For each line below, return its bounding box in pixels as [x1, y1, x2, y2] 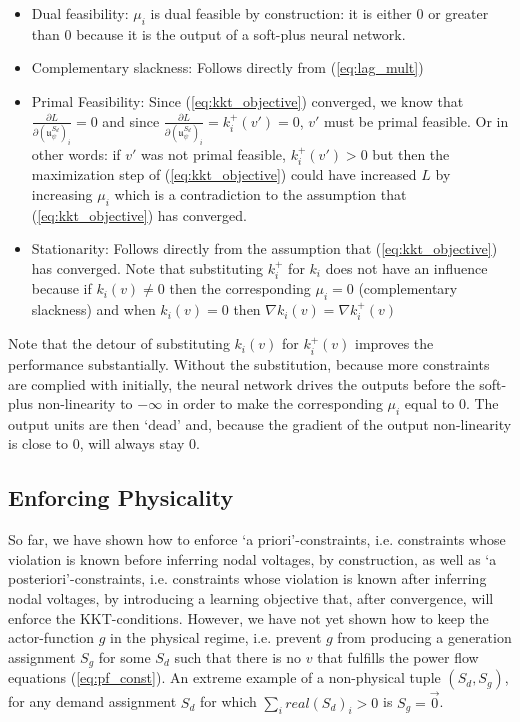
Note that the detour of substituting [8, 333, 230, 354]
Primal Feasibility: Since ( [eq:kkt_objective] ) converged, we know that [31, 90, 464, 111]
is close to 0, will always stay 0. [8, 433, 200, 454]
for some [98, 646, 151, 667]
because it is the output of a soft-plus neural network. [76, 23, 406, 44]
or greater [428, 3, 489, 23]
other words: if [31, 143, 121, 164]
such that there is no [174, 646, 302, 667]
